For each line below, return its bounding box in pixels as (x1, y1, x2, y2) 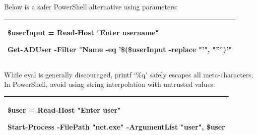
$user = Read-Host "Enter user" (7, 105, 121, 115)
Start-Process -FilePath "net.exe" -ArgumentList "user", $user (7, 122, 225, 132)
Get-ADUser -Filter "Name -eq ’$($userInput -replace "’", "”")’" (7, 44, 232, 54)
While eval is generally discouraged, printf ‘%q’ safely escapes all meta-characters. (4, 69, 254, 79)
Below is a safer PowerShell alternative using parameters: (4, 1, 178, 11)
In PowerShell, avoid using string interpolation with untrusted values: (4, 79, 215, 89)
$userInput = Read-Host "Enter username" (7, 27, 159, 38)
